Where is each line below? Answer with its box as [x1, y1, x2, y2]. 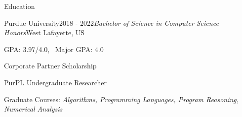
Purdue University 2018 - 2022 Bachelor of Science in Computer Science [4, 17, 219, 28]
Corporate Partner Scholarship [4, 60, 97, 71]
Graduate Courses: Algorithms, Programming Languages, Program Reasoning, [4, 94, 239, 104]
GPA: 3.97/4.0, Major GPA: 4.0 [4, 44, 104, 54]
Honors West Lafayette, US [4, 27, 85, 38]
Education [4, 1, 35, 11]
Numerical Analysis [4, 104, 63, 114]
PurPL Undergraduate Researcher [4, 77, 107, 87]
